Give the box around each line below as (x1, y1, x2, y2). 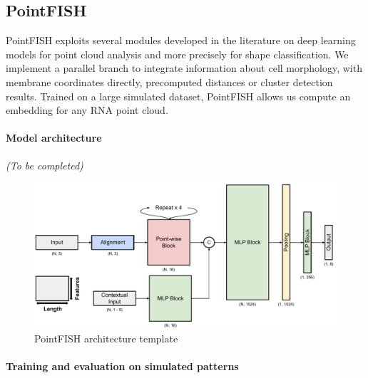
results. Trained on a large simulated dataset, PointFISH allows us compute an (6, 88, 351, 103)
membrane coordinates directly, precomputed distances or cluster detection (6, 74, 333, 89)
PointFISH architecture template (34, 331, 178, 346)
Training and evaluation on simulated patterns (6, 359, 239, 374)
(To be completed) (6, 157, 83, 172)
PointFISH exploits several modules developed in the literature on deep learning (6, 33, 356, 48)
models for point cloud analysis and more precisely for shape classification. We (6, 46, 349, 61)
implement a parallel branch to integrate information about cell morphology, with (6, 61, 362, 75)
